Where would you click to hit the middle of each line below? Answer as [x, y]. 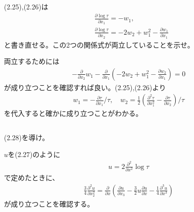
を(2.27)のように [34, 154]
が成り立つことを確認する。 [49, 203]
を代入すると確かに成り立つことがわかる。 [73, 113]
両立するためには [32, 61]
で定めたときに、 [32, 177]
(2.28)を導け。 [27, 137]
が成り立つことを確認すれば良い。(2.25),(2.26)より [85, 87]
